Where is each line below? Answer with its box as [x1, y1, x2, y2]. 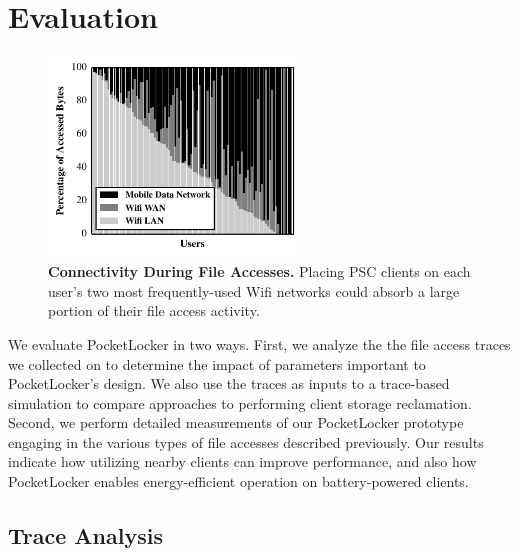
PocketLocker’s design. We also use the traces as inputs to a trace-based [8, 373, 450, 394]
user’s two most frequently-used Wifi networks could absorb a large [48, 280, 460, 301]
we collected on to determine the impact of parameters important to [8, 353, 426, 374]
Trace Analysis [8, 520, 163, 551]
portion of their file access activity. [48, 300, 260, 321]
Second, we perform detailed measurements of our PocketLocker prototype [8, 412, 464, 433]
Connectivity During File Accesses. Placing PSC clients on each [48, 261, 471, 282]
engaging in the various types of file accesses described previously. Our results [8, 431, 484, 452]
